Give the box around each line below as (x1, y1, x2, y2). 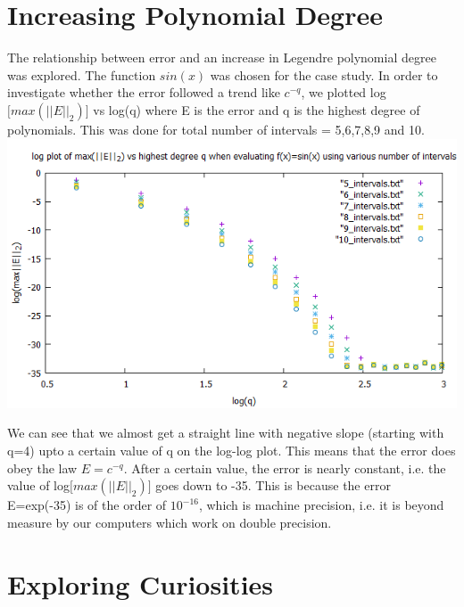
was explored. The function (7, 65, 156, 84)
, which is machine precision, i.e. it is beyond (198, 496, 444, 514)
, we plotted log (301, 83, 386, 102)
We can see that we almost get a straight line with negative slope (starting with (7, 423, 444, 442)
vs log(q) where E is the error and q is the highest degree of (93, 100, 420, 119)
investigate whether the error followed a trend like (7, 83, 280, 102)
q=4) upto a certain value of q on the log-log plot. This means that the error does (7, 441, 456, 460)
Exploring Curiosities (7, 565, 274, 602)
